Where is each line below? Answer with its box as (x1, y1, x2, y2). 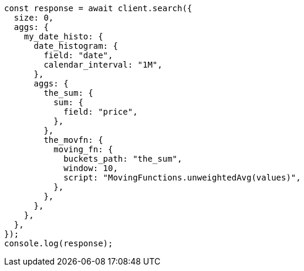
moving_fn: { (53, 145, 113, 154)
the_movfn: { (43, 135, 103, 145)
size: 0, (13, 13, 54, 22)
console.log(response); (4, 239, 113, 248)
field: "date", (43, 51, 113, 60)
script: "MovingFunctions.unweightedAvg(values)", (63, 173, 301, 182)
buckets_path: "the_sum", (63, 154, 183, 163)
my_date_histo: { (23, 32, 103, 41)
